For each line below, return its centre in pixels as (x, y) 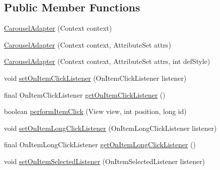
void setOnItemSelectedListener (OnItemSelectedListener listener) (105, 161)
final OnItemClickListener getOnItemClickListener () (85, 94)
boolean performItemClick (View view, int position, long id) (95, 111)
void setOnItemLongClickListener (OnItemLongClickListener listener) (110, 128)
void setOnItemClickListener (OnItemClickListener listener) (95, 78)
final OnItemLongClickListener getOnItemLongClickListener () (100, 144)
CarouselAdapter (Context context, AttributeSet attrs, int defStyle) (107, 61)
